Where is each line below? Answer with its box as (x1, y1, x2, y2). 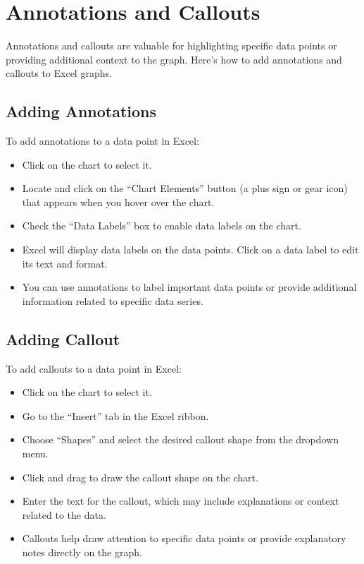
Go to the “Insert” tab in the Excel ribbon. (22, 408, 209, 423)
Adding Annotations (6, 100, 157, 122)
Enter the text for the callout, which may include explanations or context (22, 493, 339, 508)
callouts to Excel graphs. (6, 66, 112, 80)
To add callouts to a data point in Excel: (6, 361, 182, 376)
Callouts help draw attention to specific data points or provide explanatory (22, 531, 346, 546)
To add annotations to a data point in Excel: (6, 133, 199, 148)
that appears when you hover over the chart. (22, 194, 215, 209)
